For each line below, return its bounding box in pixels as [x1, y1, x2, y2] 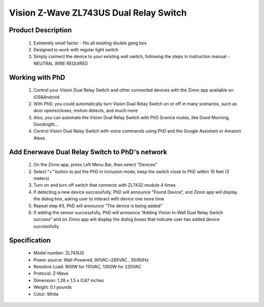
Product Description [9, 26, 72, 34]
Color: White [33, 291, 59, 297]
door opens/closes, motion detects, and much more [33, 108, 138, 113]
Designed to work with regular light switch [33, 46, 119, 52]
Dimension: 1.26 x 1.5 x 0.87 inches [33, 277, 104, 283]
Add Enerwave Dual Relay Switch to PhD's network [9, 148, 167, 156]
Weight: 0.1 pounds [33, 284, 72, 290]
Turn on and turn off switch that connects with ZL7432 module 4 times [33, 182, 176, 188]
